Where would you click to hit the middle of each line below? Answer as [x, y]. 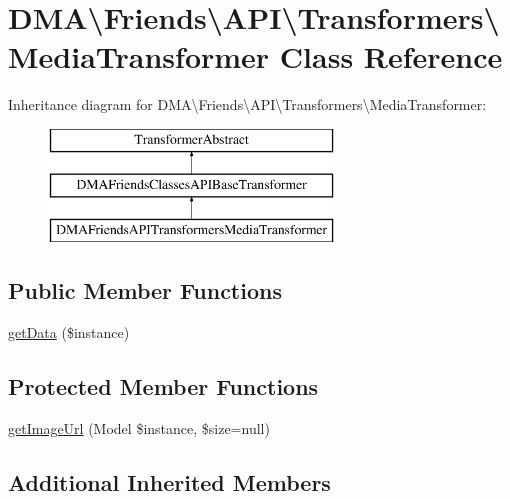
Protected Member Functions [163, 386]
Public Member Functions [145, 290]
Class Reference [391, 56]
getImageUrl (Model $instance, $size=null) [139, 427]
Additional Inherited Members [169, 481]
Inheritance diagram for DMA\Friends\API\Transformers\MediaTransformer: [247, 104]
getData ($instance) [69, 332]
